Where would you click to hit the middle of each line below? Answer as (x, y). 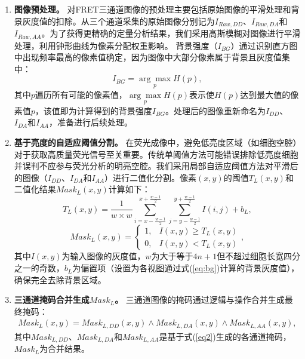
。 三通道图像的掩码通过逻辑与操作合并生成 (200, 300)
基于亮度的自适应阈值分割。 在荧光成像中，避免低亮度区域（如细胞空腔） (155, 142)
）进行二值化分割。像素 (151, 177)
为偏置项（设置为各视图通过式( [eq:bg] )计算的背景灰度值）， (186, 268)
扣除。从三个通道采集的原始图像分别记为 (135, 21)
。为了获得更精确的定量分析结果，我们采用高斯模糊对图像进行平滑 (171, 33)
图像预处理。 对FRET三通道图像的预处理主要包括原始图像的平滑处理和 (152, 9)
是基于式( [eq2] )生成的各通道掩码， (225, 336)
